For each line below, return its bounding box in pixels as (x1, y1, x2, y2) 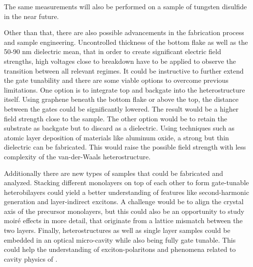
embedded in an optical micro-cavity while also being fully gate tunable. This (4, 234, 236, 245)
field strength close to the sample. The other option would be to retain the (4, 113, 227, 123)
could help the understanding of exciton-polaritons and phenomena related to (4, 244, 236, 254)
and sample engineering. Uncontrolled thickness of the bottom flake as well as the (4, 37, 248, 47)
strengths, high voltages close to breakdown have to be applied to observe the (4, 56, 236, 66)
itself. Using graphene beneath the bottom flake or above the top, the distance (4, 94, 239, 104)
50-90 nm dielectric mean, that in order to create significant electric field (4, 46, 221, 57)
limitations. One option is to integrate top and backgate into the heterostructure (4, 84, 245, 95)
